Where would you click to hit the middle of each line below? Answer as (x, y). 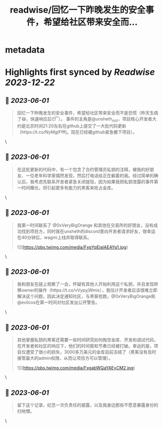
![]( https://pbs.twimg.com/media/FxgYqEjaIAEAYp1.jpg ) (72, 247)
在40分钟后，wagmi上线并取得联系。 (54, 237)
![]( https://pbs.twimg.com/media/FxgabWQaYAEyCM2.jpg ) (76, 368)
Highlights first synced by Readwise (80, 72)
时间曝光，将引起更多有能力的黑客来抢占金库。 (68, 188)
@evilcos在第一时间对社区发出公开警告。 (58, 302)
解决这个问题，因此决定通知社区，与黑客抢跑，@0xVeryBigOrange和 (86, 296)
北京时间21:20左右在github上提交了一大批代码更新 (76, 126)
